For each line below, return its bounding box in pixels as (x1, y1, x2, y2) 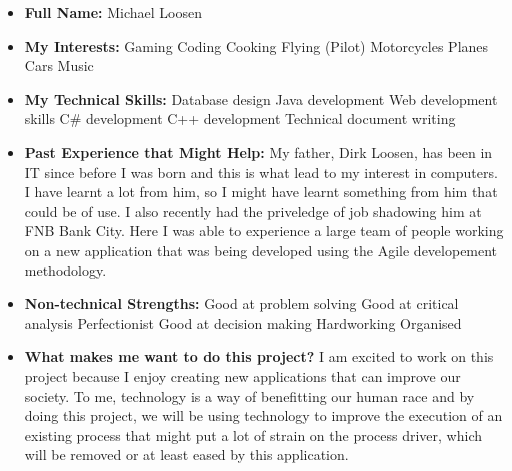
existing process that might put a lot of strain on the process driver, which (24, 424, 483, 445)
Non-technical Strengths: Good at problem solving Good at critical (24, 293, 459, 314)
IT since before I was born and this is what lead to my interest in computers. (24, 161, 498, 182)
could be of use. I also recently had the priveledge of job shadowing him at (24, 200, 482, 221)
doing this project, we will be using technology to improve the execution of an (24, 405, 503, 426)
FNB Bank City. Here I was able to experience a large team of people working (24, 220, 504, 241)
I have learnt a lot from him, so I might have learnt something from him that (24, 181, 498, 202)
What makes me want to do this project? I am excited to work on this (24, 346, 494, 367)
